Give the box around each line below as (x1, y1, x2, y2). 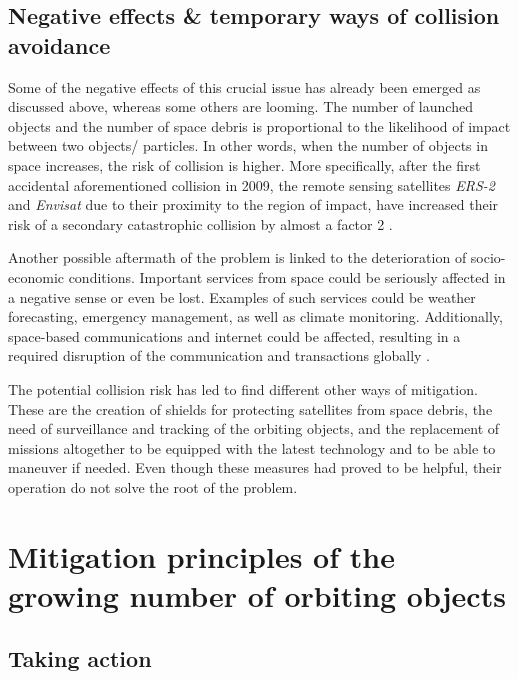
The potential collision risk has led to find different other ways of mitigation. (8, 378, 478, 399)
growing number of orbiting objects (8, 574, 506, 615)
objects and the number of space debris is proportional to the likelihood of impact (8, 115, 511, 136)
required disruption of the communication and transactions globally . (8, 345, 431, 366)
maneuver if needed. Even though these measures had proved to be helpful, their (8, 457, 502, 478)
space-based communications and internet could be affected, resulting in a (8, 325, 461, 346)
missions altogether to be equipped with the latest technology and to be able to (8, 437, 496, 458)
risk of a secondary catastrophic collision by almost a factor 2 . (8, 213, 393, 234)
